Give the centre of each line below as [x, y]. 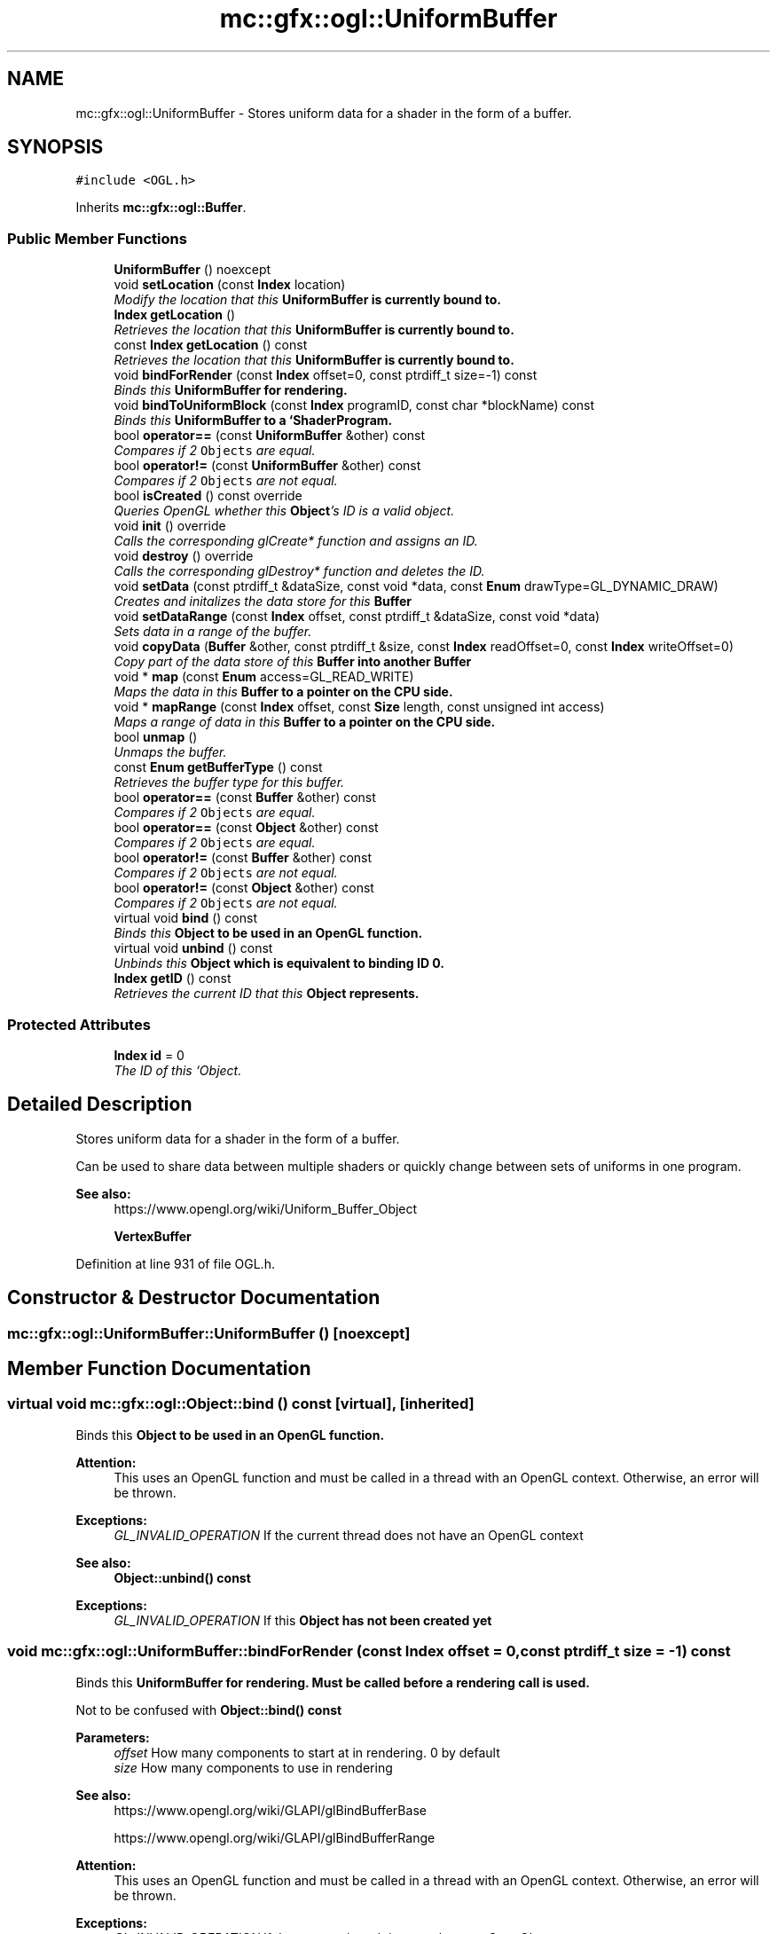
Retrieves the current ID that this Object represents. [267, 994]
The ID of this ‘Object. [178, 1070]
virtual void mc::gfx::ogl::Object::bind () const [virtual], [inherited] [241, 1404]
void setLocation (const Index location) [230, 285]
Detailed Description [100, 1105]
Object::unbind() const [182, 1577]
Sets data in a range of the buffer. [213, 632]
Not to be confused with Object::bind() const [209, 1710]
